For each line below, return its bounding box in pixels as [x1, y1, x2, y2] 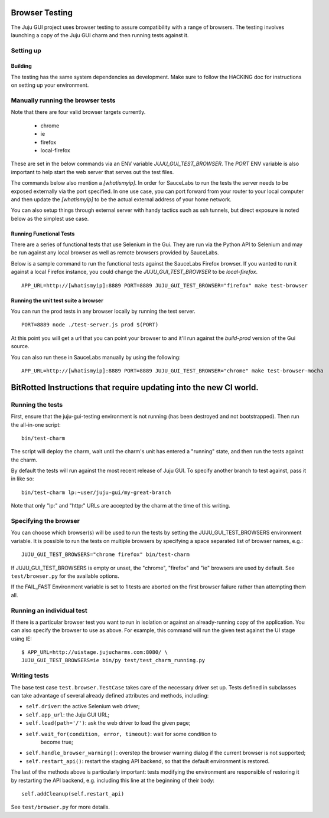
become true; [40, 738, 74, 745]
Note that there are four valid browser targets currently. [11, 109, 146, 116]
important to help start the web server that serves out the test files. [11, 168, 174, 175]
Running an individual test [11, 606, 88, 614]
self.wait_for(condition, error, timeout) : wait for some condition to [25, 730, 217, 737]
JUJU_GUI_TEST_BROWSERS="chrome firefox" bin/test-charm [21, 551, 190, 558]
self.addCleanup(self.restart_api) [21, 790, 125, 797]
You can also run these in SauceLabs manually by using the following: [11, 354, 181, 361]
